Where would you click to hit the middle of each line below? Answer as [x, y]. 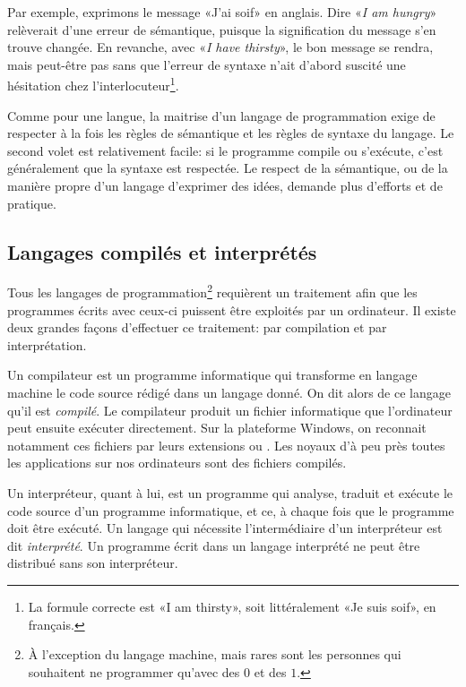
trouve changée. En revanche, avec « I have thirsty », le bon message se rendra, [220, 47]
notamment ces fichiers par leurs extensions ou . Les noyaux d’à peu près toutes [226, 445]
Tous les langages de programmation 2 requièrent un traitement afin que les [212, 291]
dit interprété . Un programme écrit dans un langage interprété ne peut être [214, 545]
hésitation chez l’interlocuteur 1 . [93, 84]
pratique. [32, 203]
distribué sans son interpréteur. [93, 563]
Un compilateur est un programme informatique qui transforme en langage [212, 375]
